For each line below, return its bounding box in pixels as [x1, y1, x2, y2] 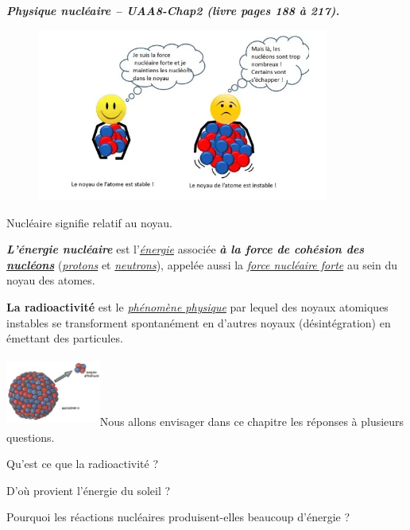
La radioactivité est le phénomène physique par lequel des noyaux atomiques [6, 299, 389, 315]
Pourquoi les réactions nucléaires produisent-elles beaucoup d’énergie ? [6, 509, 350, 525]
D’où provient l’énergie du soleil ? [6, 482, 171, 498]
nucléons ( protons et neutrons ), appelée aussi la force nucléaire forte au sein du [6, 256, 398, 273]
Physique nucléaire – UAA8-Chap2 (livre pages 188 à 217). [6, 2, 340, 18]
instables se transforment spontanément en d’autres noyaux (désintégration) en [6, 314, 391, 331]
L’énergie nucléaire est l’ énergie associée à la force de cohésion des [6, 241, 365, 257]
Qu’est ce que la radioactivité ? [6, 455, 159, 472]
